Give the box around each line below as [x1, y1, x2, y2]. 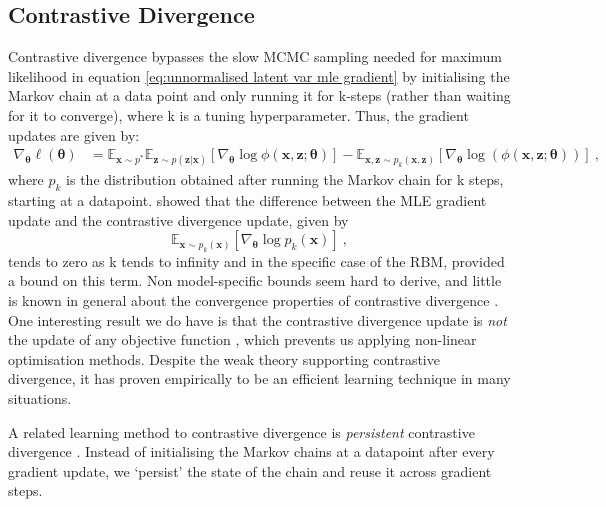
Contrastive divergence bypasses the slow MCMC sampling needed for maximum [8, 46, 503, 67]
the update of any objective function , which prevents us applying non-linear [8, 329, 477, 350]
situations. [8, 387, 72, 408]
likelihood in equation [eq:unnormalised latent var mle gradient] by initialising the [8, 65, 510, 86]
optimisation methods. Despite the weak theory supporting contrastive [8, 348, 440, 369]
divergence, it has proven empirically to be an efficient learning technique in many [8, 368, 511, 389]
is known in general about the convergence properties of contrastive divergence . [8, 289, 499, 310]
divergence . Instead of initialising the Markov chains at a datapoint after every [8, 441, 495, 462]
